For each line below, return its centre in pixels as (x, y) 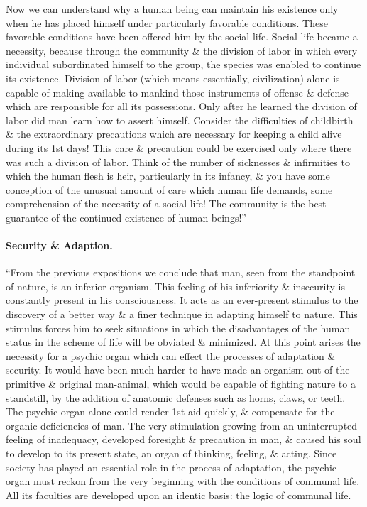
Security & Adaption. (59, 245)
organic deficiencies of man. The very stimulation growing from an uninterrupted (182, 425)
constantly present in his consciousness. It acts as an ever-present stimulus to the (182, 300)
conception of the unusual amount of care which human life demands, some (169, 189)
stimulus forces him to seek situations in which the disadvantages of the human (178, 328)
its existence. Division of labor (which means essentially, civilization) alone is (173, 78)
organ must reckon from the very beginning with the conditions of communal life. (183, 481)
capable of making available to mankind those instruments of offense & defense (177, 92)
